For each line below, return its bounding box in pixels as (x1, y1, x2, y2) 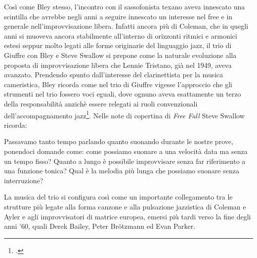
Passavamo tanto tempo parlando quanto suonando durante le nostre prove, (4, 136, 233, 147)
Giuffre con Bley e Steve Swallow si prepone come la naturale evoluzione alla (4, 50, 237, 60)
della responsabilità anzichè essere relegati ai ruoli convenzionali (4, 98, 198, 108)
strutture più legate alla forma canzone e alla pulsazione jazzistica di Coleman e (4, 201, 246, 211)
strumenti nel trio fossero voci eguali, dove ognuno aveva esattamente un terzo (4, 89, 241, 99)
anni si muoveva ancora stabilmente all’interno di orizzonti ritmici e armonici (4, 30, 237, 41)
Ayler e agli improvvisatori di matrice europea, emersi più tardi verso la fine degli (4, 211, 251, 221)
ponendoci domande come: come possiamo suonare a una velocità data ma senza (4, 146, 248, 156)
